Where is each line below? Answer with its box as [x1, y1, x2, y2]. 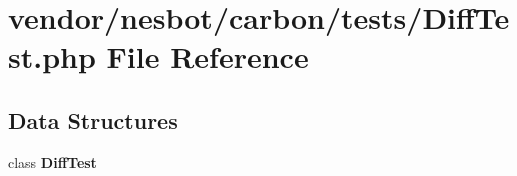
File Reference [106, 36, 309, 77]
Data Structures [8, 104, 178, 135]
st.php [8, 36, 96, 77]
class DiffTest [8, 151, 97, 172]
